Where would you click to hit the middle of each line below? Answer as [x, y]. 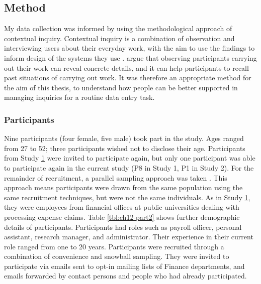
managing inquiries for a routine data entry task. [79, 97]
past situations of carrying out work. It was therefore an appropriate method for [128, 78]
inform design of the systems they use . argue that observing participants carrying [130, 57]
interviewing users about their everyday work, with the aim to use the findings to [129, 48]
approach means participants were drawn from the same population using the [123, 187]
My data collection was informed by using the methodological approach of [118, 28]
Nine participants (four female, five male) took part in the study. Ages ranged [124, 138]
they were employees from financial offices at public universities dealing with [122, 207]
